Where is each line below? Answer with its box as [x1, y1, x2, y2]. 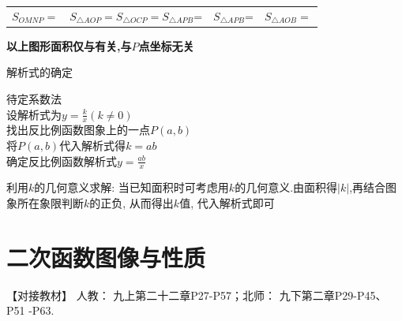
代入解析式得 [59, 137, 126, 154]
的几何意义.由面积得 [235, 179, 338, 196]
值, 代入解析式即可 [179, 195, 275, 211]
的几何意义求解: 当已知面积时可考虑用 [34, 179, 229, 196]
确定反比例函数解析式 [6, 152, 117, 169]
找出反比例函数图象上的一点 [6, 121, 150, 138]
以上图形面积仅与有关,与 [6, 37, 132, 54]
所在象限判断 [17, 195, 84, 211]
